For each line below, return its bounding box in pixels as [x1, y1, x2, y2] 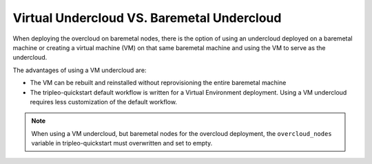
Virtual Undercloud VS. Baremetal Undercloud [12, 10, 282, 25]
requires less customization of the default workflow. [30, 97, 177, 106]
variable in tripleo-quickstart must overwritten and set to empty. [31, 139, 213, 148]
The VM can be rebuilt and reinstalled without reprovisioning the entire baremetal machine [30, 79, 287, 87]
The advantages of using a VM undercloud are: [12, 66, 147, 74]
